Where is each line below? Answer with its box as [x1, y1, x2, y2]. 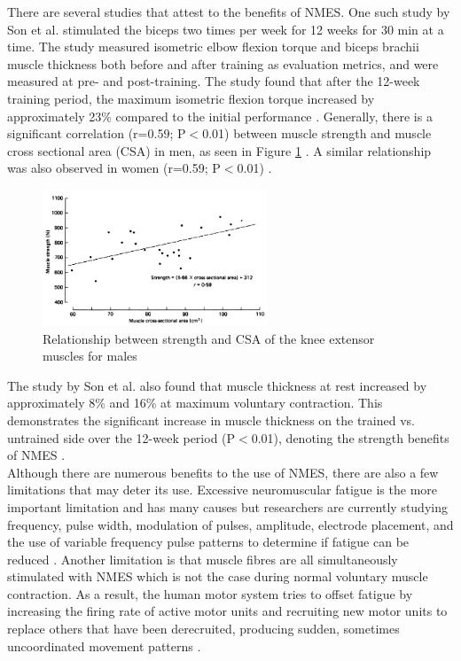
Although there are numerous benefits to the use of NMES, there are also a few [7, 463, 439, 481]
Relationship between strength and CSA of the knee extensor [43, 329, 375, 347]
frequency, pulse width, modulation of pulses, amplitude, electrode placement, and [7, 515, 454, 533]
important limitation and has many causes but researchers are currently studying [7, 497, 448, 516]
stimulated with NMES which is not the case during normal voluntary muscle [7, 567, 428, 586]
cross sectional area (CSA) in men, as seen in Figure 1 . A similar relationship [7, 141, 432, 159]
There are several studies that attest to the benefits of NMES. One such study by [7, 3, 450, 20]
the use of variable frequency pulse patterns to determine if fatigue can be [7, 533, 410, 551]
